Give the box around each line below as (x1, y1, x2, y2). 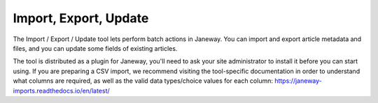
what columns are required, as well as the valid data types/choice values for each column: (13, 77, 273, 85)
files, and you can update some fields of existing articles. (13, 44, 178, 52)
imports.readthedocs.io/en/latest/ (13, 86, 110, 95)
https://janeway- (274, 77, 322, 85)
